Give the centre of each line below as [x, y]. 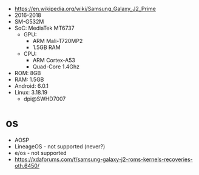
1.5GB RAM [47, 47]
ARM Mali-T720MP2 [58, 41]
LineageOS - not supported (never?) [60, 146]
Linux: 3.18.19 [31, 92]
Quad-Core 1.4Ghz [56, 67]
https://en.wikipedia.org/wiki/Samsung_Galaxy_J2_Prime [85, 9]
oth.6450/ [27, 165]
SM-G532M [29, 21]
